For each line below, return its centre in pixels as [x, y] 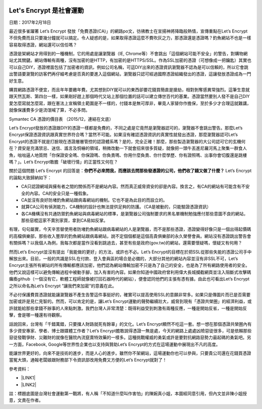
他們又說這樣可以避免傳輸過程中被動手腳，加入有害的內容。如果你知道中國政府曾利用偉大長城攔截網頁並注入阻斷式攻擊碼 [130, 272]
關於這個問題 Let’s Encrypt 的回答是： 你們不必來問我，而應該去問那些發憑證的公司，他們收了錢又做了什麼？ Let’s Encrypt [130, 171]
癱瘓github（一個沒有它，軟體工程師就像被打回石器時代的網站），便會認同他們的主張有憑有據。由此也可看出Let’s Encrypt [129, 279]
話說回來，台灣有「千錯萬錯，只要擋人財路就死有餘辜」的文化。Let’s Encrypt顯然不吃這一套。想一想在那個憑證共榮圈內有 [130, 324]
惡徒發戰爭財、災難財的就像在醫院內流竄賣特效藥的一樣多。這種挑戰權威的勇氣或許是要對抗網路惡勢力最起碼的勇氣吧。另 [130, 338]
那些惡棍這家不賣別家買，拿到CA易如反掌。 [65, 220]
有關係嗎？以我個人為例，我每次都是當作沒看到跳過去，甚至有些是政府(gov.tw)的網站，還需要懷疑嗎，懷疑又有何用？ [126, 243]
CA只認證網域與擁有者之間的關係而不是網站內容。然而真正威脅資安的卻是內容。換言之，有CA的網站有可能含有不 [133, 186]
